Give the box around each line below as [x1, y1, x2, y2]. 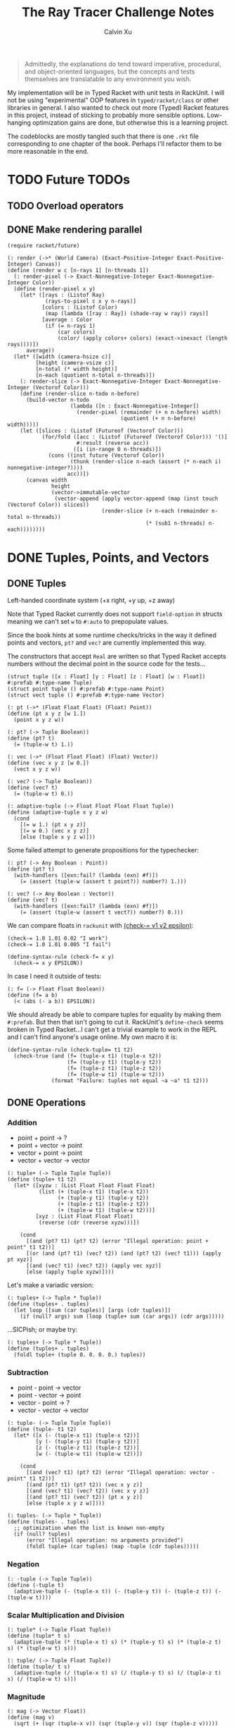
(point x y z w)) [13, 716, 65, 723]
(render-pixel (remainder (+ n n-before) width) [76, 409, 221, 416]
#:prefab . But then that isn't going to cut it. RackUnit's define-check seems [7, 1018, 224, 1027]
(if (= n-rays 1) [44, 322, 96, 330]
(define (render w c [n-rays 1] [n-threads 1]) [7, 267, 150, 274]
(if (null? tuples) [13, 1531, 71, 1538]
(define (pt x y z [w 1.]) [7, 710, 86, 718]
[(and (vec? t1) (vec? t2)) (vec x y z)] [25, 1488, 150, 1495]
